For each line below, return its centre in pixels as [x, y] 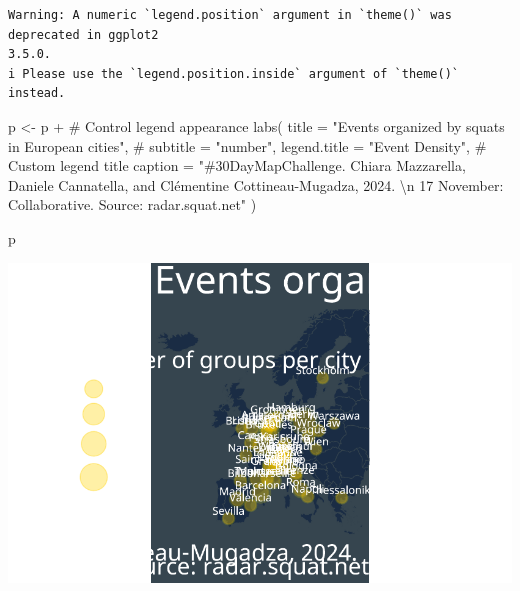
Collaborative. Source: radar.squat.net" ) [132, 204]
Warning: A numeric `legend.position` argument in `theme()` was [230, 15]
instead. [37, 93]
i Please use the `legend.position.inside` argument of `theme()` [234, 73]
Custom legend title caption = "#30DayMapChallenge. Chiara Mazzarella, [237, 165]
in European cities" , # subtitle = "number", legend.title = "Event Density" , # [247, 145]
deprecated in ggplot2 [83, 34]
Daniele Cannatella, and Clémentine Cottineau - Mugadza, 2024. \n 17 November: [256, 184]
